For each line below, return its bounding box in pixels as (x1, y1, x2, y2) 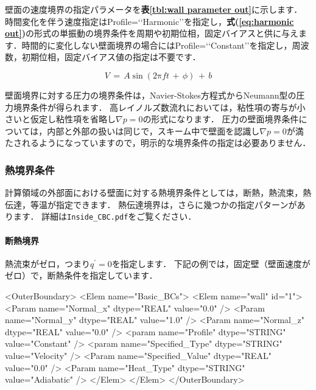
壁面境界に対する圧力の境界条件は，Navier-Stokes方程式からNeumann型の (5, 88, 297, 101)
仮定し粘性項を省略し (30, 113, 116, 125)
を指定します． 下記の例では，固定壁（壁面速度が (111, 257, 311, 270)
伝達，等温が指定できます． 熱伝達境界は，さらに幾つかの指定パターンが (5, 198, 297, 211)
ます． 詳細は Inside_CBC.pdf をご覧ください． (13, 210, 197, 223)
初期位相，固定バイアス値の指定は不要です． (21, 50, 201, 63)
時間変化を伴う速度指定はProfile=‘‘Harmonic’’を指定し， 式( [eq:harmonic (5, 15, 294, 27)
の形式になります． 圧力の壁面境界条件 (142, 113, 299, 125)
